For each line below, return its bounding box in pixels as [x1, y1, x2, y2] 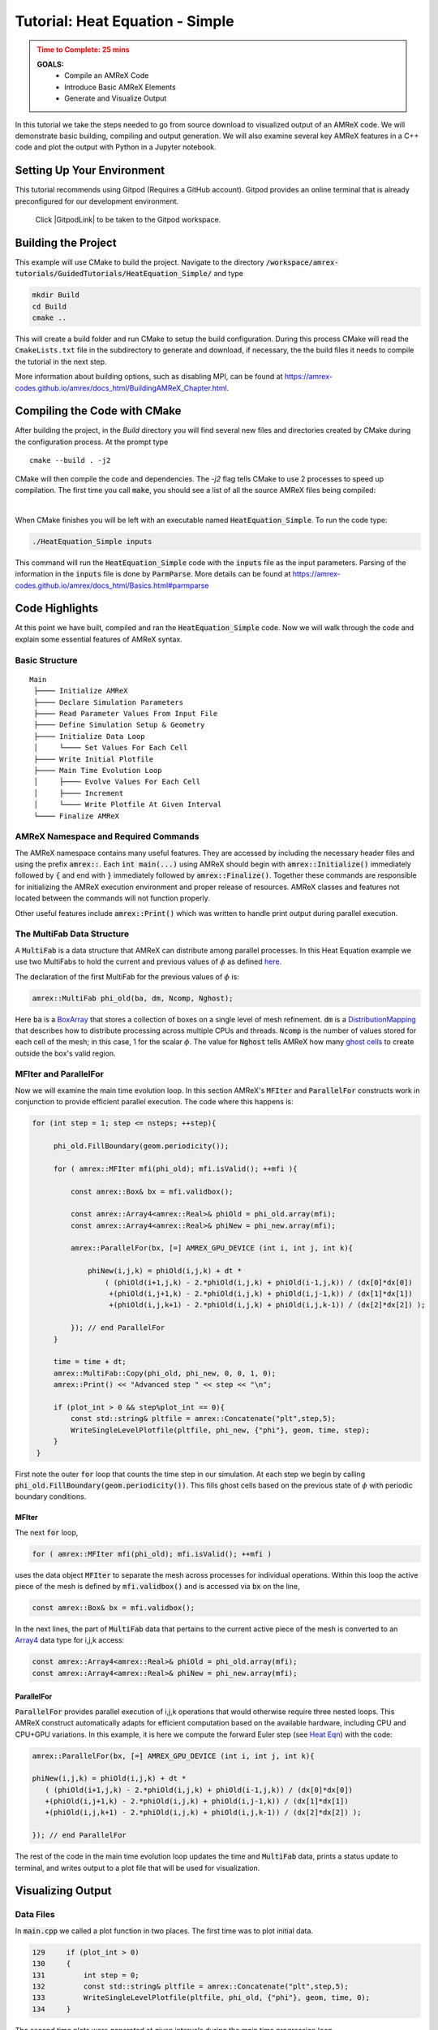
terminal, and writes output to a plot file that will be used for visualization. [15, 1863, 260, 1872]
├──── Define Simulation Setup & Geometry [33, 720, 205, 730]
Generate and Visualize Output [64, 93, 167, 103]
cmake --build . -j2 [29, 456, 111, 465]
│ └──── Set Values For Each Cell [33, 743, 188, 753]
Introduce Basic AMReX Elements [64, 82, 176, 92]
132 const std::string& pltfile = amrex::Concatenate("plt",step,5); [32, 1981, 349, 1991]
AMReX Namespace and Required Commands [15, 831, 200, 842]
